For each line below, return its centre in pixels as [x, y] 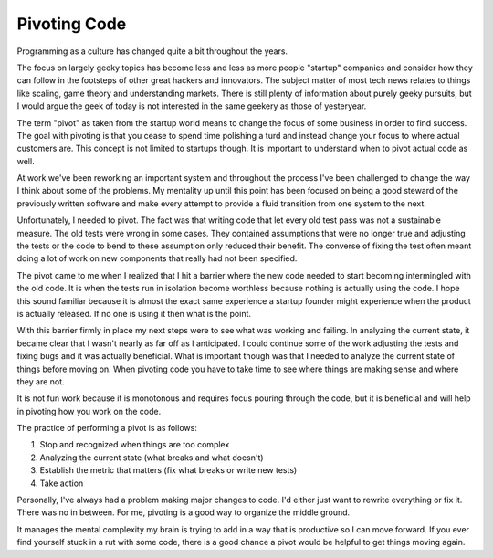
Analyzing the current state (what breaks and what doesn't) [152, 458]
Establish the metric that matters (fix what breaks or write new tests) [168, 470]
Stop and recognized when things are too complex [135, 445]
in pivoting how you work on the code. [89, 411]
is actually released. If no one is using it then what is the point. [134, 313]
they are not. [41, 381]
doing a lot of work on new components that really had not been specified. [157, 258]
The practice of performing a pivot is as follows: [107, 428]
